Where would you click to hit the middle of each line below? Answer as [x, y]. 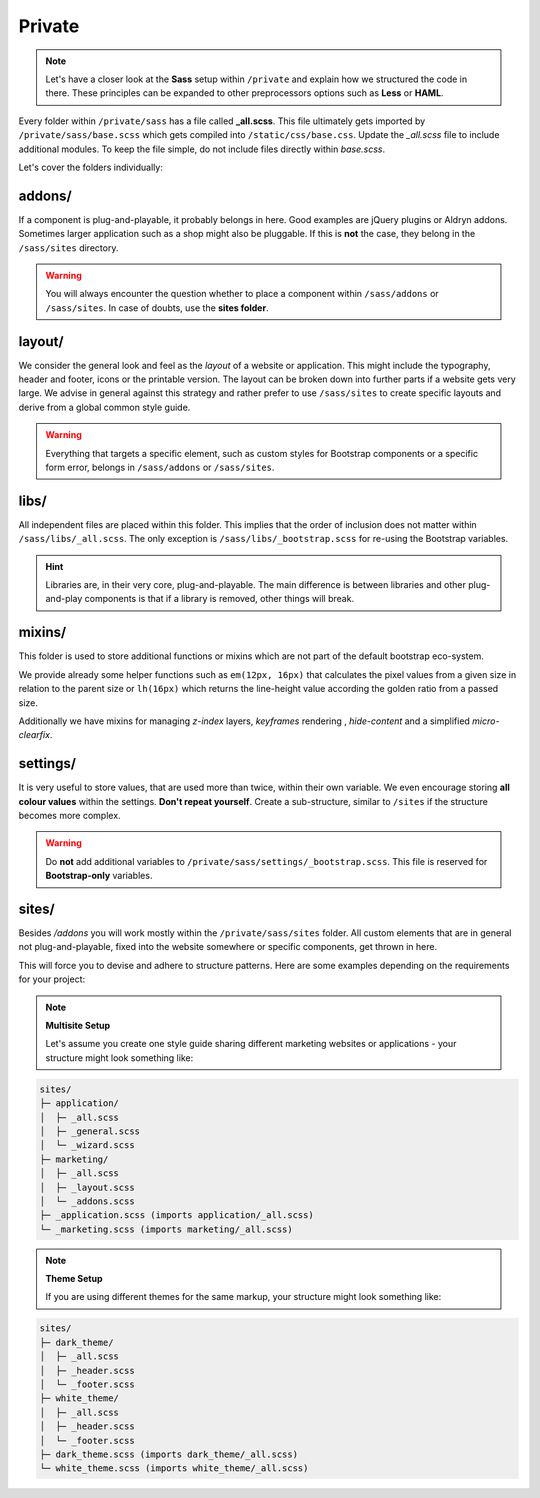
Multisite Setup [78, 1026]
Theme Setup [74, 1279]
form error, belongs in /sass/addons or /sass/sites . [160, 467]
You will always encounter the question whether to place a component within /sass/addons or [242, 294]
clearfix [34, 735]
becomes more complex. [69, 816]
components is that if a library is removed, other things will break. [219, 599]
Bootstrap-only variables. [99, 876]
